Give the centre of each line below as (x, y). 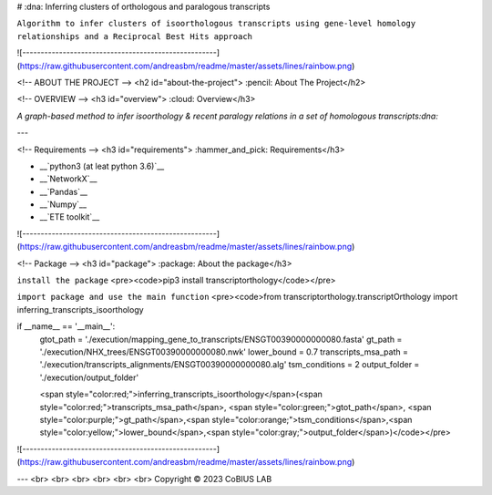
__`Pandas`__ (64, 191)
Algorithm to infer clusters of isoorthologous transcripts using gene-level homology (216, 24)
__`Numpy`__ (63, 204)
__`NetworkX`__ (68, 179)
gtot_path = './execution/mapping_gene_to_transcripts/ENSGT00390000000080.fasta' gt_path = (221, 339)
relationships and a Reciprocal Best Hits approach (135, 36)
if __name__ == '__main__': (66, 326)
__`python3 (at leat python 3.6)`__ (102, 166)
